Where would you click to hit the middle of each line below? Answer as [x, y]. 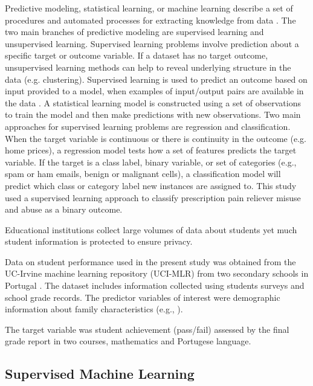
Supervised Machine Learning [100, 374]
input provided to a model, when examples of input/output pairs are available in [154, 91]
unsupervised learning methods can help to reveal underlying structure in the [148, 67]
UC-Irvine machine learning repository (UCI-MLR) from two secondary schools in [157, 273]
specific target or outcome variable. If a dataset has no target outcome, [137, 55]
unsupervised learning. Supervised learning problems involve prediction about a [152, 43]
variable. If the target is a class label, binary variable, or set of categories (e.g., [151, 162]
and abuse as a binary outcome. [64, 209]
